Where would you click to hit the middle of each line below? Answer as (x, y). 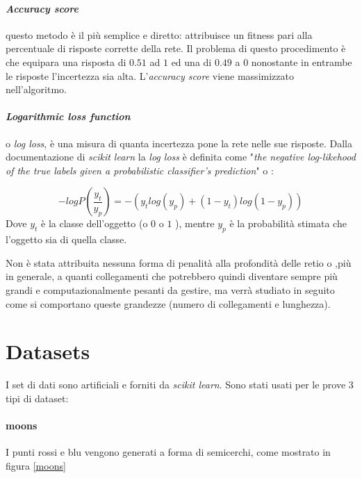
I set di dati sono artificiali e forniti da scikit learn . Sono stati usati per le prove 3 (180, 385)
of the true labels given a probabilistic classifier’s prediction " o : (140, 170)
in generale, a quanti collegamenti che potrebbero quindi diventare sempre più (172, 276)
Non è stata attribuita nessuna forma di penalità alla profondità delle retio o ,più (179, 262)
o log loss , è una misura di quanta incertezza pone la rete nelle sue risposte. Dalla (179, 143)
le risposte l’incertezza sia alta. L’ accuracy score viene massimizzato (150, 75)
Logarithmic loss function (68, 116)
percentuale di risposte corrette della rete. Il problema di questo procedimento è (176, 48)
